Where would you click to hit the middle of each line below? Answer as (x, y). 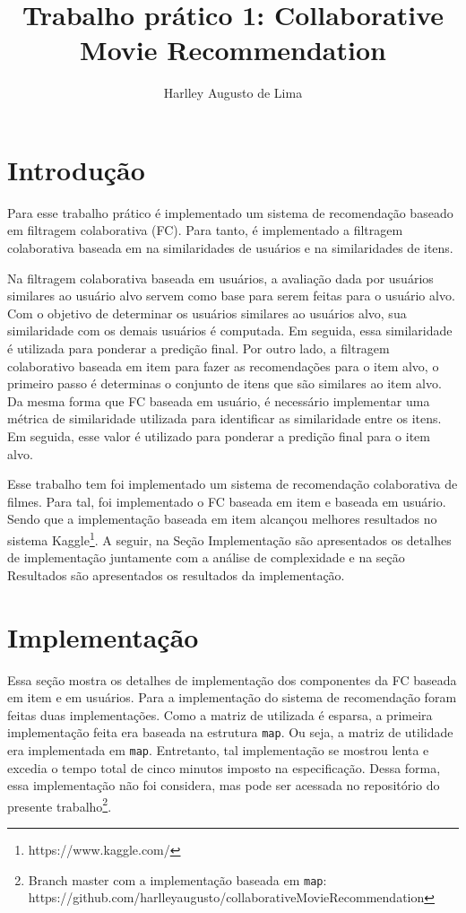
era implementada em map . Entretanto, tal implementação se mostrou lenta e (218, 749)
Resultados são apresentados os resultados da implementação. (176, 574)
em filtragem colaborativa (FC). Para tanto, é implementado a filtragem (205, 230)
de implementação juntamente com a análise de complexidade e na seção (206, 557)
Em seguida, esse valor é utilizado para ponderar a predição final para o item (219, 435)
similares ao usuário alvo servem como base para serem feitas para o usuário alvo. (231, 296)
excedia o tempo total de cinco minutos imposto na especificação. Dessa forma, (224, 767)
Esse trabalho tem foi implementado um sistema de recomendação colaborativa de (233, 484)
